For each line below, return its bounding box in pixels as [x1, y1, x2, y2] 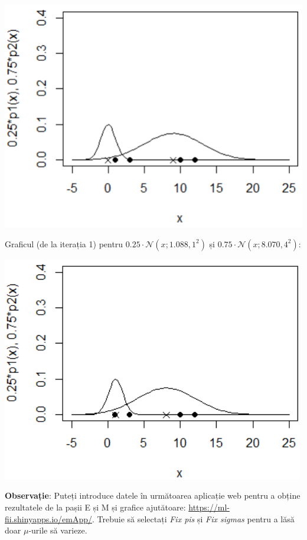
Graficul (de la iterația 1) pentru [5, 237, 123, 250]
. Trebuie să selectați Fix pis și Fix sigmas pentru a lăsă [92, 512, 295, 525]
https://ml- [188, 501, 230, 513]
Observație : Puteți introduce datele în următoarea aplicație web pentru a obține [5, 489, 301, 502]
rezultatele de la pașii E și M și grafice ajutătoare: [5, 501, 186, 513]
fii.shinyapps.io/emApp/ [5, 512, 92, 525]
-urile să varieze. [28, 524, 87, 536]
